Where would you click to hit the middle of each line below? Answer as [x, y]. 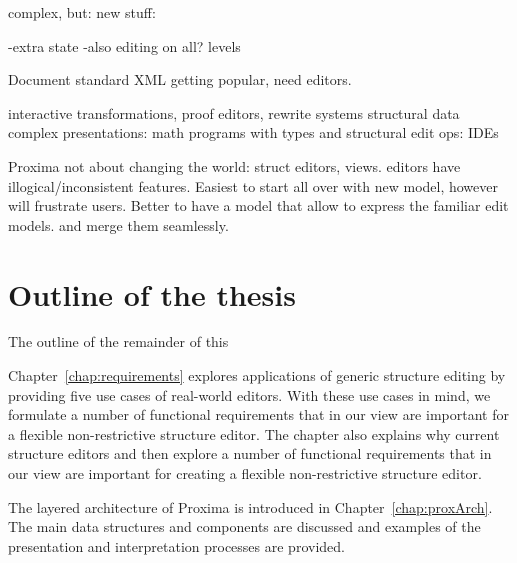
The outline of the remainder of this [118, 341]
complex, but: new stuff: [82, 12]
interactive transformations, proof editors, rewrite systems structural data [234, 112]
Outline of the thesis [152, 293]
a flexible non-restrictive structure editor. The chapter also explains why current [254, 433]
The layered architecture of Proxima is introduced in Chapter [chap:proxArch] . [250, 506]
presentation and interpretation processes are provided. [176, 545]
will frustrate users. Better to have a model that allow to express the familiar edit [258, 205]
